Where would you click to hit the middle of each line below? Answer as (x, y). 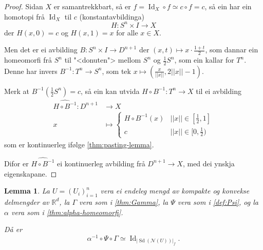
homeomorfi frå (28, 60)
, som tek (116, 71)
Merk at (17, 91)
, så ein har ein (228, 6)
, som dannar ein (232, 50)
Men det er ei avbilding (41, 50)
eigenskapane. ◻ (31, 173)
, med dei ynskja (209, 163)
